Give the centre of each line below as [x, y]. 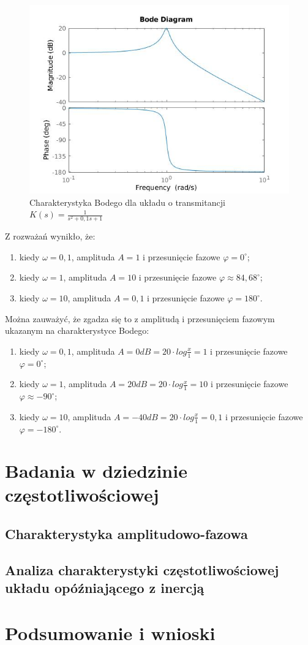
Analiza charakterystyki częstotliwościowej [142, 569]
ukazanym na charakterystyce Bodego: [77, 330]
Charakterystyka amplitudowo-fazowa [126, 534]
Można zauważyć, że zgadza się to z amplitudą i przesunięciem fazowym [140, 318]
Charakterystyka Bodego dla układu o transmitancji [127, 202]
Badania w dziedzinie [96, 471]
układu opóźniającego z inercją [105, 588]
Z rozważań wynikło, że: [50, 236]
